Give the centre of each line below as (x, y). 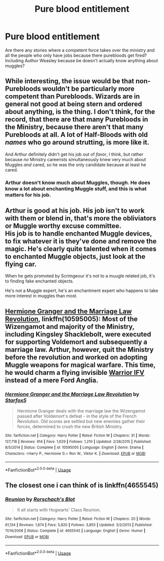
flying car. (21, 264)
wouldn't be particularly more (88, 89)
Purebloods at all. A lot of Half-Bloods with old (76, 135)
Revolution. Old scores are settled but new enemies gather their (81, 421)
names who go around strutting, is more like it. (77, 142)
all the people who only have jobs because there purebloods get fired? (76, 55)
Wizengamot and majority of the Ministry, (70, 327)
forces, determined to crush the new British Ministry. (70, 427)
